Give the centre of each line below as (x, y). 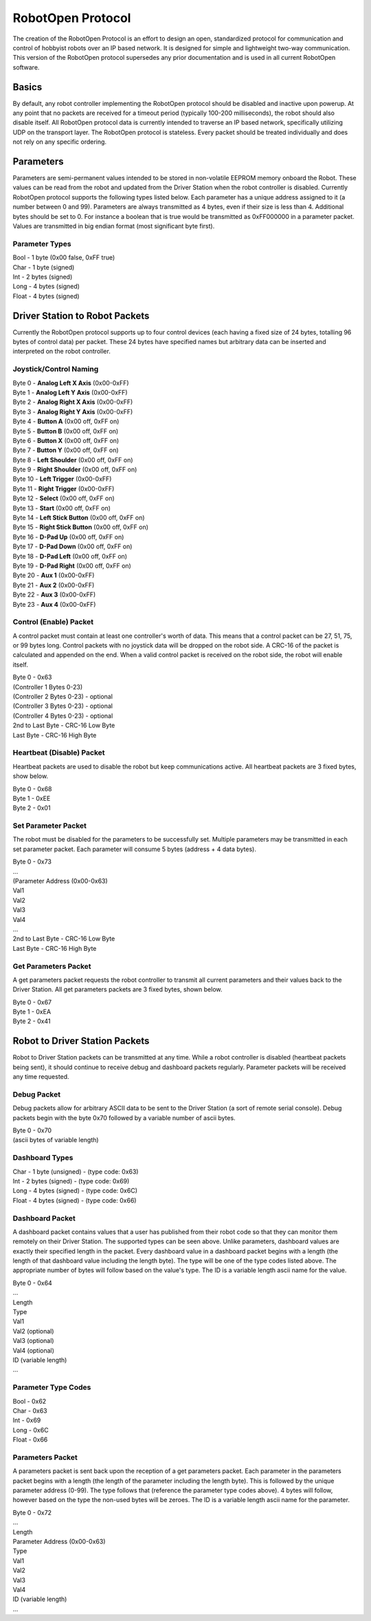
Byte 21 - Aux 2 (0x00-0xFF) (54, 585)
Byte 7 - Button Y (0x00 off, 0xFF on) (66, 450)
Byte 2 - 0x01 (32, 808)
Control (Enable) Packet (53, 622)
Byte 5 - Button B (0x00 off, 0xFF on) (66, 431)
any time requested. (41, 1077)
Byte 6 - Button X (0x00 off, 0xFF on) (66, 440)
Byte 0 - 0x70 (32, 1130)
